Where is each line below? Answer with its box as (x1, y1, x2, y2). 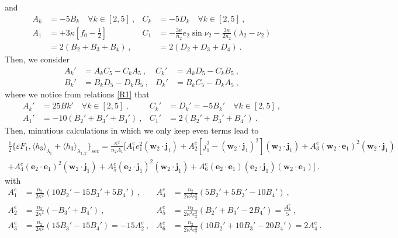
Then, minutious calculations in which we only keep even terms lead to (5, 124, 259, 136)
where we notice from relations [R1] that (5, 88, 150, 100)
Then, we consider (5, 52, 70, 65)
